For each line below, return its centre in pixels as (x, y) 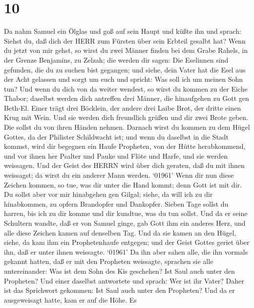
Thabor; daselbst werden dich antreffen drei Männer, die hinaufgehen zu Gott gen (127, 98)
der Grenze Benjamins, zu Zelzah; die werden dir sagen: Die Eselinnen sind (116, 59)
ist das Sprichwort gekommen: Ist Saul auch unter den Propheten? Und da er (119, 290)
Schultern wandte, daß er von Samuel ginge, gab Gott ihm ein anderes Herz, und (125, 223)
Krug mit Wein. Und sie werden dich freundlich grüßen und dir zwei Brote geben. (126, 117)
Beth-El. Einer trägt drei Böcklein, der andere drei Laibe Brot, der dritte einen (122, 107)
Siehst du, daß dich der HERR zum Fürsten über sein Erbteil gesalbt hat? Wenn (125, 40)
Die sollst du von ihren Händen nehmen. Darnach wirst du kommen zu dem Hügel (127, 127)
